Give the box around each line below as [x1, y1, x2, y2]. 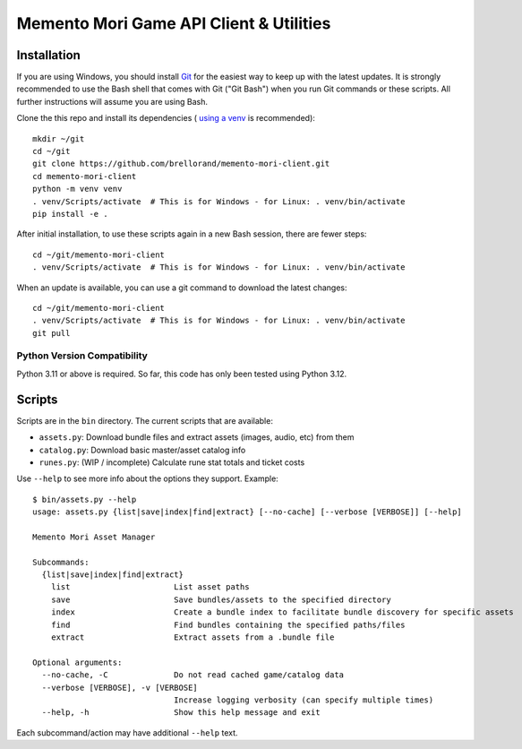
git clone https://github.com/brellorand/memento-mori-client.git [32, 159, 330, 169]
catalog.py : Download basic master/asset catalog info [39, 444, 246, 455]
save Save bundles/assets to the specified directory [50, 594, 391, 605]
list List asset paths [50, 582, 250, 592]
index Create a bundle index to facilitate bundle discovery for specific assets [50, 607, 514, 617]
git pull [32, 328, 71, 338]
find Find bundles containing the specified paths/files [50, 619, 406, 630]
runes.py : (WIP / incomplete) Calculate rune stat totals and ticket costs [39, 457, 305, 468]
